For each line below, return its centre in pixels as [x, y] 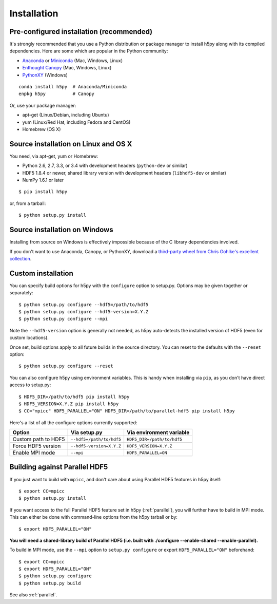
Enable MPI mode [34, 453]
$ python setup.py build [50, 583]
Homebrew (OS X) [42, 129]
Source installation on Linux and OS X [71, 144]
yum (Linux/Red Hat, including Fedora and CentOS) [76, 122]
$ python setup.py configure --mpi [63, 319]
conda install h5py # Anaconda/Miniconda [73, 87]
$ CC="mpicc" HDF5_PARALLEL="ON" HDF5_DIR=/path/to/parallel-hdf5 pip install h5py [127, 411]
